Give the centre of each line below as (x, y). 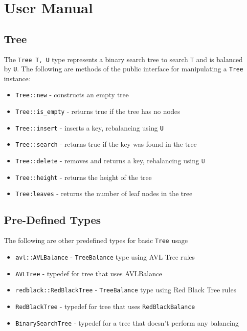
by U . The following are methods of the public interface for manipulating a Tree (124, 69)
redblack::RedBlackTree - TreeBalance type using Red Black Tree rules (126, 290)
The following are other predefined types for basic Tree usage (96, 240)
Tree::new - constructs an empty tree (72, 95)
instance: (17, 78)
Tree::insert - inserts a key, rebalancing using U (90, 127)
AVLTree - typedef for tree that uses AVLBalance (89, 273)
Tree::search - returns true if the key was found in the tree (106, 144)
